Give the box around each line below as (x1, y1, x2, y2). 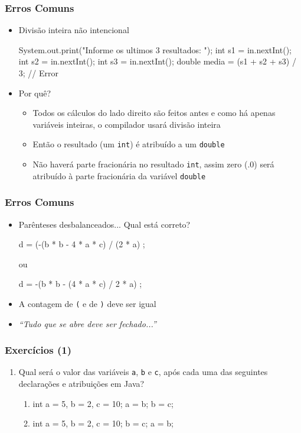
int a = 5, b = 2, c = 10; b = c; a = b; (32, 417, 174, 429)
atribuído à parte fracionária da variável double (32, 169, 206, 182)
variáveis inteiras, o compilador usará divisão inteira (32, 118, 221, 130)
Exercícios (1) (5, 342, 71, 357)
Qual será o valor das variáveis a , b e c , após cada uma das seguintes (18, 366, 268, 378)
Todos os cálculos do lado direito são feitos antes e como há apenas (32, 106, 276, 119)
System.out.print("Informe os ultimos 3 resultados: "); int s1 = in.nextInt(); (18, 43, 292, 56)
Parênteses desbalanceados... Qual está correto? (18, 218, 191, 230)
